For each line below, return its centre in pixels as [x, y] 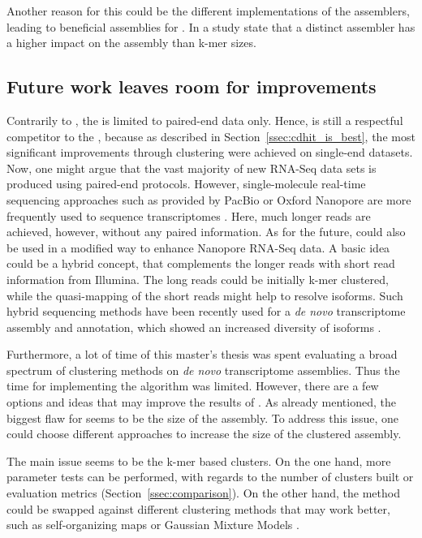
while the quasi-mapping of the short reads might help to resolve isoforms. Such [205, 295]
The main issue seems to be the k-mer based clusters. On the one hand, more [199, 461]
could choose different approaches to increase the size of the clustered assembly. [204, 434]
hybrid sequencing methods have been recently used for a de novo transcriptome [206, 311]
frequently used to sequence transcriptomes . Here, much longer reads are [189, 215]
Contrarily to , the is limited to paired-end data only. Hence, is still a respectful [205, 120]
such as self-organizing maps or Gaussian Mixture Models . [153, 525]
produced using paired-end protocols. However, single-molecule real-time [186, 184]
